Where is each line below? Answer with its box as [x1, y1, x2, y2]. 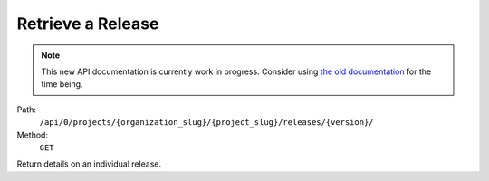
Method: [16, 129, 49, 140]
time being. [41, 79, 83, 90]
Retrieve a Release [16, 14, 159, 33]
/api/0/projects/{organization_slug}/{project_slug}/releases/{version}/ [39, 118, 375, 128]
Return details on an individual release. [16, 158, 162, 169]
